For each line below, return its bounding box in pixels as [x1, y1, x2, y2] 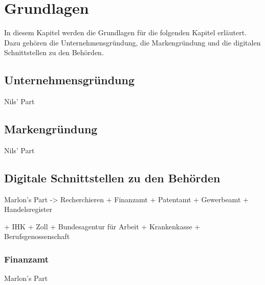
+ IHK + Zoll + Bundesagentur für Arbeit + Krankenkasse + [4, 221, 201, 231]
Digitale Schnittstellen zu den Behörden [4, 170, 220, 185]
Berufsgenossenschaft [4, 231, 70, 242]
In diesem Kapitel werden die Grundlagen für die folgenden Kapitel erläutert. [4, 27, 247, 38]
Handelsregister [4, 204, 52, 215]
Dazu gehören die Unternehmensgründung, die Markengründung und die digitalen [4, 37, 261, 47]
